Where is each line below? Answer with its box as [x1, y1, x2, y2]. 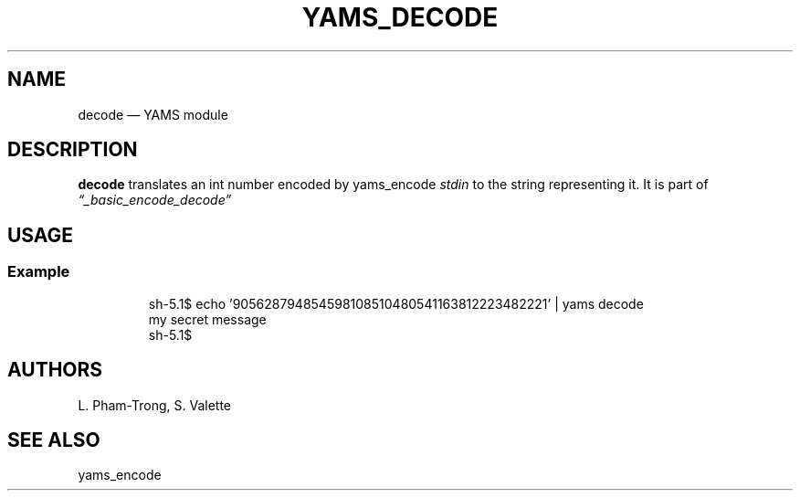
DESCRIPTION [7, 138, 138, 162]
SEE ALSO [7, 428, 100, 451]
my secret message [148, 311, 267, 327]
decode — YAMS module [78, 106, 228, 122]
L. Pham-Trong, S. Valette [78, 397, 232, 413]
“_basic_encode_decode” [78, 192, 232, 208]
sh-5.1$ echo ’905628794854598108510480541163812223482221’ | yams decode [148, 295, 644, 312]
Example [7, 262, 70, 281]
